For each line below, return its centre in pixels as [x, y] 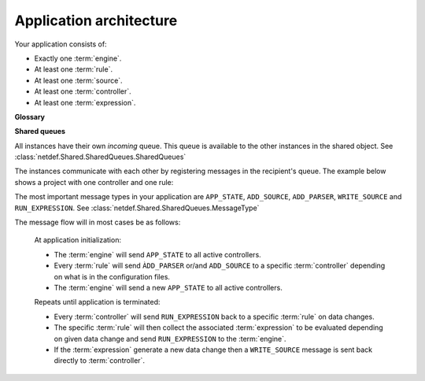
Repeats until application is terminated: [97, 302]
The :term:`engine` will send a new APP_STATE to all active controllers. [168, 287]
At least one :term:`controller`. [83, 91]
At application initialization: [78, 240]
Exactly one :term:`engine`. [78, 58]
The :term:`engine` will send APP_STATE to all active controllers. [157, 254]
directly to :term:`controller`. [100, 361]
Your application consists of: [61, 44]
